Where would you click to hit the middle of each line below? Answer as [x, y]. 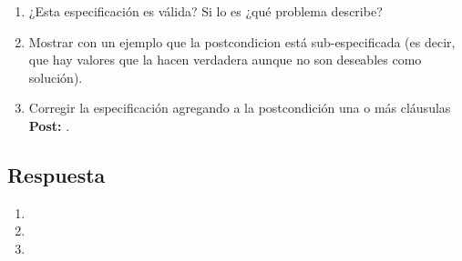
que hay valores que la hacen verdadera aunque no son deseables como [225, 60]
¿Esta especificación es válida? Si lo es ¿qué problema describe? [205, 11]
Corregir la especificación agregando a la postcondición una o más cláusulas [240, 108]
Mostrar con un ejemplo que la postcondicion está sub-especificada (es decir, [242, 41]
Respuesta [56, 174]
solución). [56, 77]
